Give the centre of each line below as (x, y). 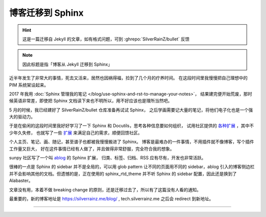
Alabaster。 (21, 181)
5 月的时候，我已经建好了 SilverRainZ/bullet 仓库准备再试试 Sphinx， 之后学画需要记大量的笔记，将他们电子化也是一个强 (131, 110)
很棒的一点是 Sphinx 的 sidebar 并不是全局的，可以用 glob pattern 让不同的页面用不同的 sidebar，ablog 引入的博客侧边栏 (132, 167)
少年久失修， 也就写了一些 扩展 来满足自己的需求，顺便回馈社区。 (76, 133)
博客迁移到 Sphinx (46, 13)
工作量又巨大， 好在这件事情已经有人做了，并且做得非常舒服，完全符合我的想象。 (92, 148)
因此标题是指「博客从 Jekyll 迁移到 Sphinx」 (67, 64)
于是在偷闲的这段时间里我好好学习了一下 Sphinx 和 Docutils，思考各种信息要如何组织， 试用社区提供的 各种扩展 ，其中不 (132, 126)
